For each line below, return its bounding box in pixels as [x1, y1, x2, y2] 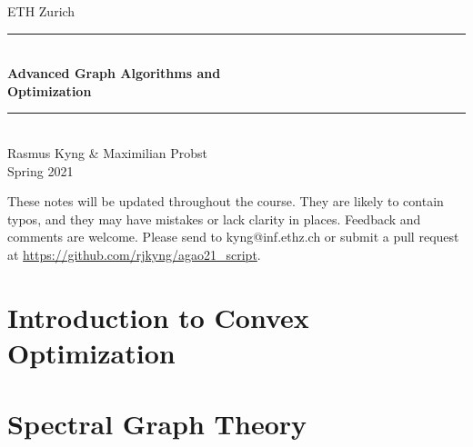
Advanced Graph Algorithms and [7, 64, 221, 83]
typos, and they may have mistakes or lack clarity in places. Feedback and [7, 209, 421, 228]
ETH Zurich [7, 2, 75, 20]
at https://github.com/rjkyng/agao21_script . [7, 244, 261, 263]
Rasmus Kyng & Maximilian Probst [7, 143, 208, 162]
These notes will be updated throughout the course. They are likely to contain [7, 192, 444, 211]
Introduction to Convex [7, 298, 309, 335]
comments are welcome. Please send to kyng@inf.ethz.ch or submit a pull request [7, 227, 459, 246]
